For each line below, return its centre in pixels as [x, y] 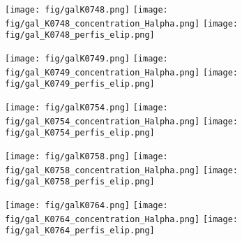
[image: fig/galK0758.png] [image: [86, 156]
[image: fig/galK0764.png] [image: [86, 205]
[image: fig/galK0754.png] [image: [86, 107]
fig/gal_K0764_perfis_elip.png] [80, 231]
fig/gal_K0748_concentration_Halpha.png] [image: [121, 23]
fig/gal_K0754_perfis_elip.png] [80, 133]
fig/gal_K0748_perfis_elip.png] [80, 35]
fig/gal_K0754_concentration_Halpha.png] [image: [121, 121]
